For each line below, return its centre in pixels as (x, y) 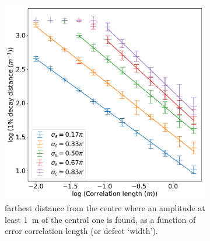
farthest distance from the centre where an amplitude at (105, 208)
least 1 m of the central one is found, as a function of (100, 219)
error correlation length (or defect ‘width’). (81, 231)
